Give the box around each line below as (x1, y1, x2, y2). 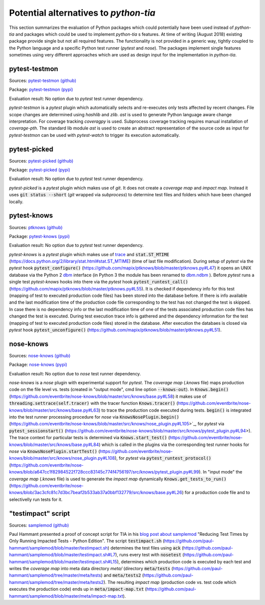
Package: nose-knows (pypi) (9, 362, 67, 368)
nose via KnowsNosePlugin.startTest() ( (9, 448, 100, 454)
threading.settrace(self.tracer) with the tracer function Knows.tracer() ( (9, 400, 179, 406)
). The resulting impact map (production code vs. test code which (103, 579, 237, 585)
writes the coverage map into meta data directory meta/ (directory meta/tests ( (9, 565, 173, 571)
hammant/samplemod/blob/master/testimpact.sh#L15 (9, 558, 117, 564)
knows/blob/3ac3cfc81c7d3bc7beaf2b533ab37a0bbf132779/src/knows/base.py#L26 (9, 490, 183, 496)
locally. (9, 199, 24, 205)
